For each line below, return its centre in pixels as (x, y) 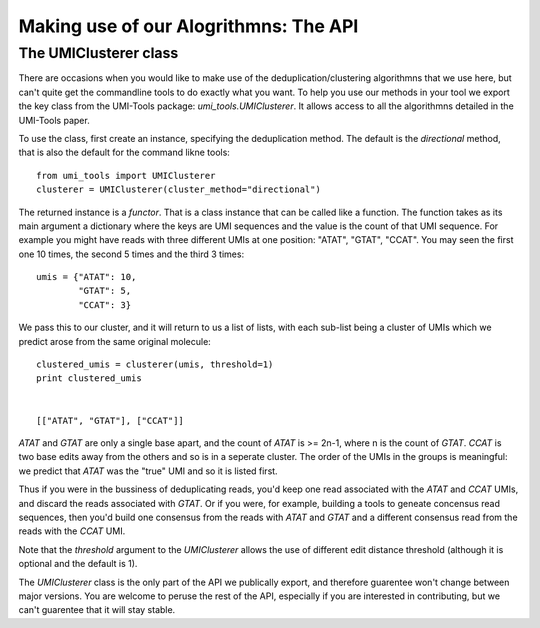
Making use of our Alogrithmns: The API (188, 26)
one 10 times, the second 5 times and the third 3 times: (131, 254)
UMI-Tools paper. (54, 120)
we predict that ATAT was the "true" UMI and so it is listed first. (148, 471)
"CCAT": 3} (105, 304)
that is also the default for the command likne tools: (124, 152)
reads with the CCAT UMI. (72, 531)
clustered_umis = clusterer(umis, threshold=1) (155, 364)
